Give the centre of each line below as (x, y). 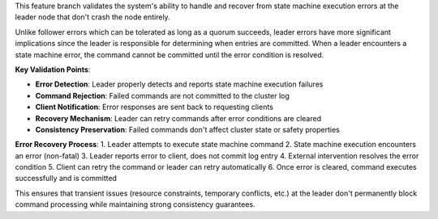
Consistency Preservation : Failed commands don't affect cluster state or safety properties (187, 129)
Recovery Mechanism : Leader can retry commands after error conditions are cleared (178, 118)
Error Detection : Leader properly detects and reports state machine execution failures (179, 84)
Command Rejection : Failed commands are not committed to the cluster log (162, 95)
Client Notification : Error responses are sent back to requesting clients (154, 107)
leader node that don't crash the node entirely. (92, 17)
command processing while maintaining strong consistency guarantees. (135, 204)
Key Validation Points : (53, 69)
